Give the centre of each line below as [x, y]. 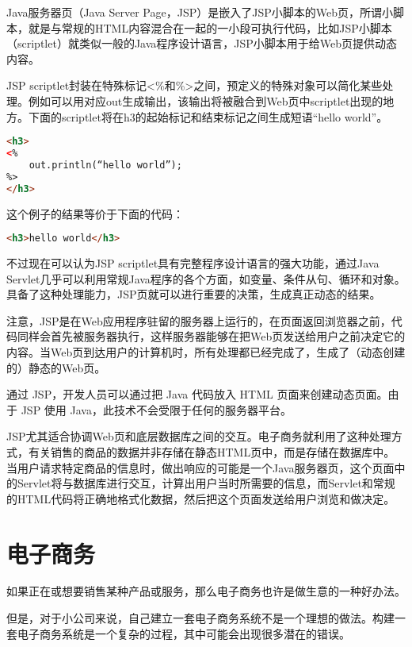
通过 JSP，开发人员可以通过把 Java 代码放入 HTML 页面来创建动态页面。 [197, 394]
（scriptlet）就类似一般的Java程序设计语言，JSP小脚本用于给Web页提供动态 [202, 43]
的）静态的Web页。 [56, 367]
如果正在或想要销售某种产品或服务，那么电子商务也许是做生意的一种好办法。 [206, 591]
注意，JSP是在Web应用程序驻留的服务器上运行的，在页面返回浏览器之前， [199, 320]
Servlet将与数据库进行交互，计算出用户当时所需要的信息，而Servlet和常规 [206, 483]
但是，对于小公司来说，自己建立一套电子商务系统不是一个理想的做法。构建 [200, 618]
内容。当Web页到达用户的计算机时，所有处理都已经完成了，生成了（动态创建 [206, 351]
